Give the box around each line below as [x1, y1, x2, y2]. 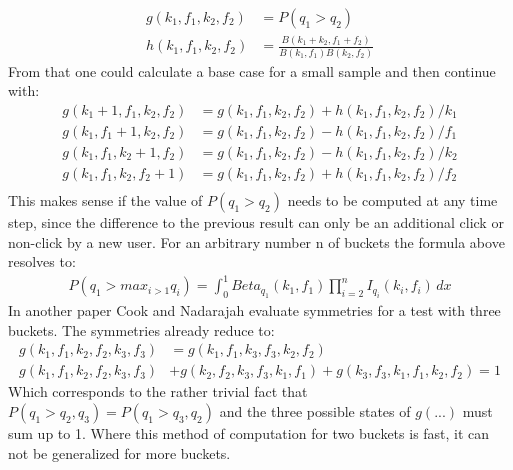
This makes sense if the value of [8, 190, 203, 211]
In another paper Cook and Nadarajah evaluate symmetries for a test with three [8, 300, 501, 321]
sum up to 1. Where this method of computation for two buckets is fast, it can [8, 422, 490, 443]
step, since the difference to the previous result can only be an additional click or [8, 212, 504, 233]
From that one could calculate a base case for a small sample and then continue [8, 60, 496, 81]
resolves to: [8, 251, 76, 272]
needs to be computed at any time [287, 190, 498, 211]
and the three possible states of [219, 400, 411, 421]
